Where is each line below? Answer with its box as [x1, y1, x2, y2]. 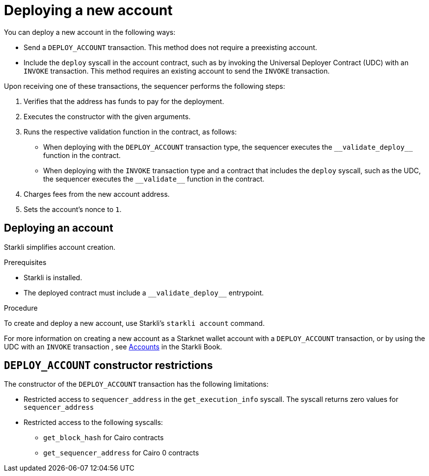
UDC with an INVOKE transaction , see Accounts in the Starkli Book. [4, 342, 222, 351]
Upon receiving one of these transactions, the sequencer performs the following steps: [4, 81, 285, 90]
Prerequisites [4, 258, 47, 266]
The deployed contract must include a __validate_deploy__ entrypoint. [24, 288, 264, 297]
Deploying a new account [4, 2, 173, 19]
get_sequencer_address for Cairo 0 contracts [43, 449, 199, 457]
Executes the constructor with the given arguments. [24, 112, 191, 121]
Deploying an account [4, 222, 113, 235]
